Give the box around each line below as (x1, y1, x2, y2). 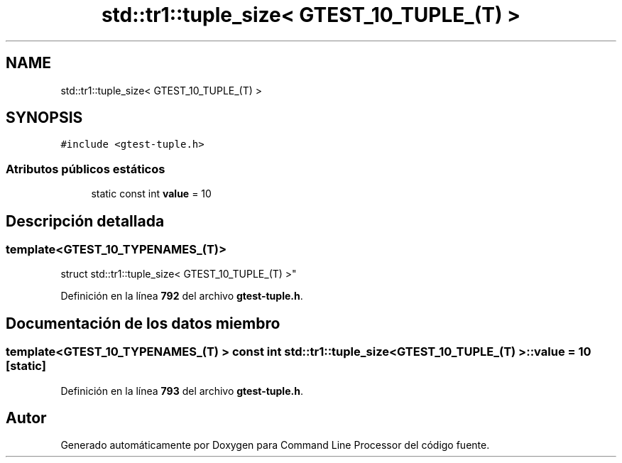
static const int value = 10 (91, 187, 212, 200)
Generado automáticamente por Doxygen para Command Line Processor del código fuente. (60, 439, 490, 452)
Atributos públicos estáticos (6, 161, 165, 176)
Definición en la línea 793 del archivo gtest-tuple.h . (60, 384, 303, 397)
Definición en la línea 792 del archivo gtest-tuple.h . (60, 290, 303, 303)
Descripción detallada (6, 212, 165, 230)
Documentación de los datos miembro (6, 314, 280, 332)
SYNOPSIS (6, 109, 83, 127)
